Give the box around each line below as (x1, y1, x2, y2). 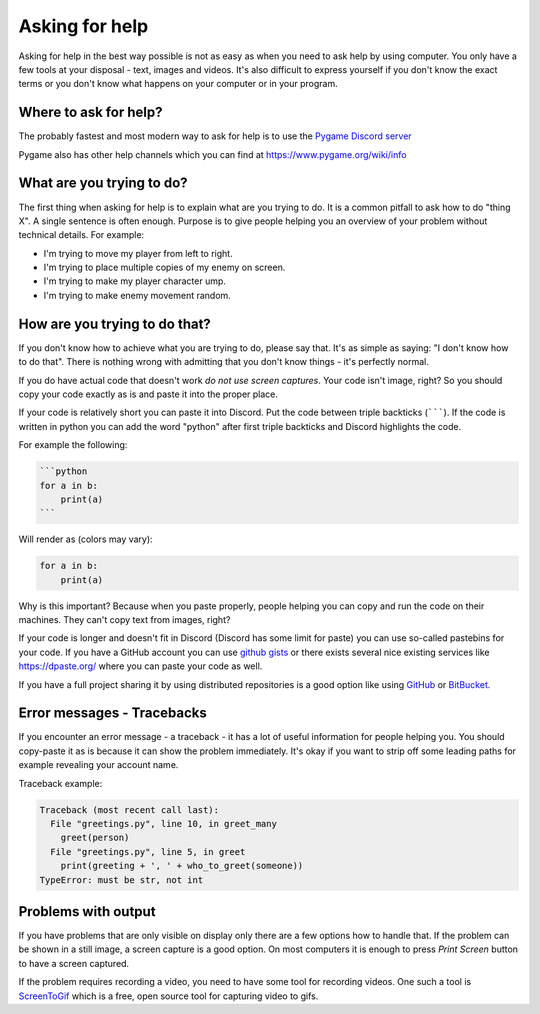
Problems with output (18, 903, 156, 920)
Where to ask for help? (18, 104, 163, 121)
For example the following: (18, 439, 128, 451)
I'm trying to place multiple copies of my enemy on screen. (43, 261, 286, 274)
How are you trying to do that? (18, 315, 212, 332)
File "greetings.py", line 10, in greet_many (50, 818, 277, 830)
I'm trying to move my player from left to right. (43, 247, 234, 259)
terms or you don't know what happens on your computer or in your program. (18, 78, 339, 90)
